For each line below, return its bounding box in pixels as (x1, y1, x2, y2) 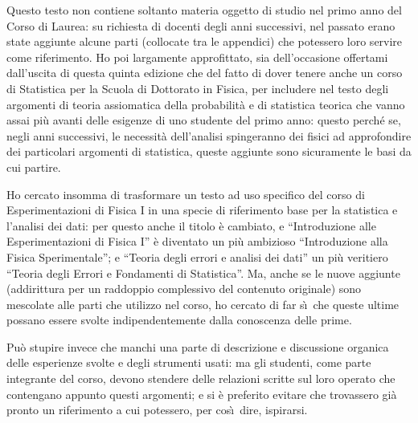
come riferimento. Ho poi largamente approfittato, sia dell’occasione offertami (6, 48, 388, 65)
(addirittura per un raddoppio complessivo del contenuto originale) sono (6, 280, 362, 297)
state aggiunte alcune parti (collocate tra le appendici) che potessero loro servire (6, 33, 403, 50)
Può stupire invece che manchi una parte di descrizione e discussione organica (6, 338, 389, 355)
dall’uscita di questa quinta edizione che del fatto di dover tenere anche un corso (6, 64, 403, 81)
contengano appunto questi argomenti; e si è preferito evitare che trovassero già (6, 385, 397, 402)
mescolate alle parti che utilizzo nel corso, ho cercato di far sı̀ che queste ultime (6, 295, 400, 312)
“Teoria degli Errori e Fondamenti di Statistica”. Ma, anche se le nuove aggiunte (6, 264, 400, 281)
